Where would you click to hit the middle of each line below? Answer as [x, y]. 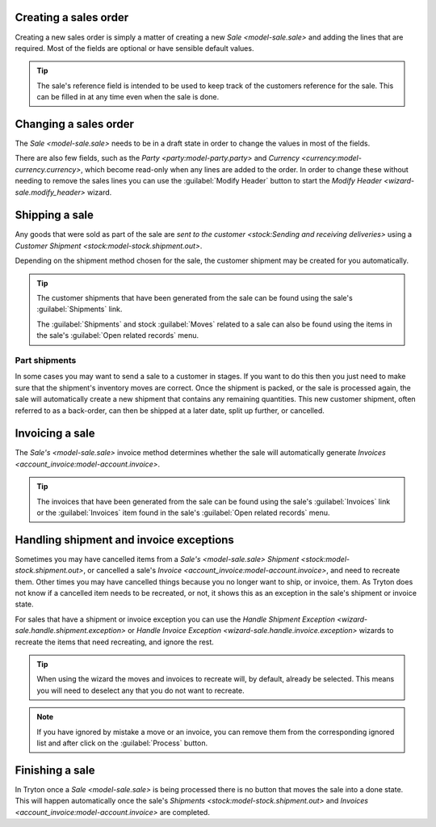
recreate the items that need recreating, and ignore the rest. [114, 642]
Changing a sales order [75, 124]
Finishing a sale [55, 770]
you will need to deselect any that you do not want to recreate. [141, 690]
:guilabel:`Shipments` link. [80, 309]
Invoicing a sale [55, 434]
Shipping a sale [55, 215]
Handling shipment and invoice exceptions [124, 540]
